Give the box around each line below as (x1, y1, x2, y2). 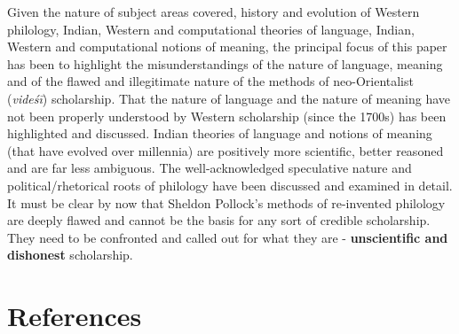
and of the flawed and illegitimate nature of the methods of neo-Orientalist (7, 72, 414, 90)
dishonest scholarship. (7, 245, 133, 264)
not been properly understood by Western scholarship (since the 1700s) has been (7, 106, 447, 125)
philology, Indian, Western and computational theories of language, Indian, (7, 19, 415, 38)
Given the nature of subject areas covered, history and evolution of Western (7, 3, 420, 20)
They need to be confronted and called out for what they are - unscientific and (7, 228, 448, 246)
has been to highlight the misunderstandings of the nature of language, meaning (7, 54, 443, 73)
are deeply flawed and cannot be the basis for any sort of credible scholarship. (7, 211, 431, 229)
